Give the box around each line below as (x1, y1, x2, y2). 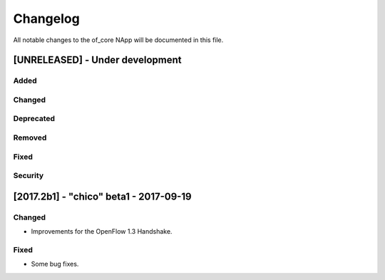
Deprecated (13, 114, 56, 124)
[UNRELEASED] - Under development (13, 54, 182, 66)
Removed (13, 133, 47, 142)
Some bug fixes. (31, 260, 79, 269)
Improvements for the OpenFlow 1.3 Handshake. (31, 227, 173, 236)
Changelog (13, 11, 80, 26)
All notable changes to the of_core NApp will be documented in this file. (13, 36, 224, 44)
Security (13, 171, 44, 181)
